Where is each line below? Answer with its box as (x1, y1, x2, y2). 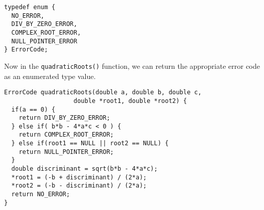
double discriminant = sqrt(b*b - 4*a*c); (11, 165, 158, 173)
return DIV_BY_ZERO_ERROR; (18, 114, 110, 122)
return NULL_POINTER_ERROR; (18, 148, 114, 155)
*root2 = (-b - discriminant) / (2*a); (11, 182, 147, 190)
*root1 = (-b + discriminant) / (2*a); (11, 173, 147, 181)
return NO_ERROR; (11, 191, 70, 198)
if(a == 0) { (11, 106, 56, 113)
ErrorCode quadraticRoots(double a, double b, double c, (4, 89, 202, 96)
